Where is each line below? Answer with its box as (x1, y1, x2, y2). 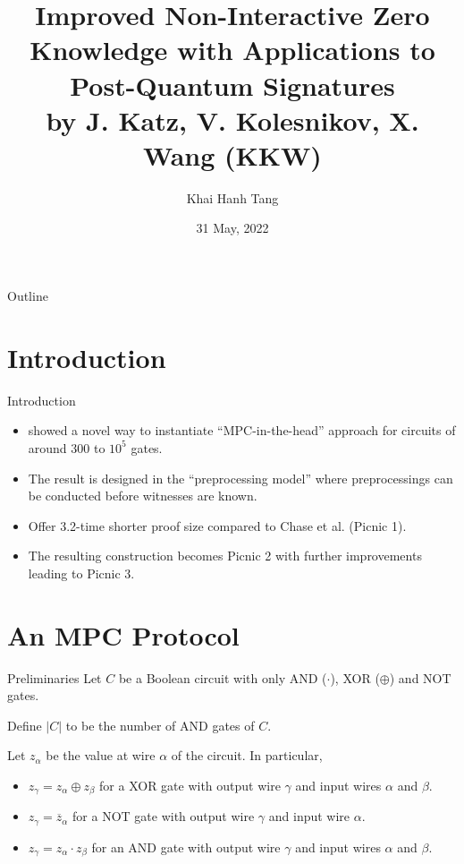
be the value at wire (46, 746, 156, 765)
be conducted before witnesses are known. (28, 486, 257, 505)
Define (7, 715, 42, 734)
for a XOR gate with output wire (99, 776, 281, 795)
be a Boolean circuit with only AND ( (118, 668, 327, 687)
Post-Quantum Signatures (70, 66, 395, 103)
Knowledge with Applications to (30, 31, 435, 68)
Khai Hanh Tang (186, 188, 279, 207)
